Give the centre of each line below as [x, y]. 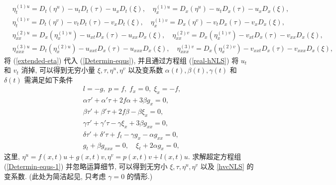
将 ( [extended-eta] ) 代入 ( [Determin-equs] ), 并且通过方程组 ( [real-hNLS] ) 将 [121, 60]
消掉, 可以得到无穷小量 [58, 70]
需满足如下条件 [49, 79]
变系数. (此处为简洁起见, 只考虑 [55, 176]
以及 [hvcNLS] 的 [227, 166]
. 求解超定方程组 [215, 156]
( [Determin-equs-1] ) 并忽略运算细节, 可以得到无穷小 [86, 166]
